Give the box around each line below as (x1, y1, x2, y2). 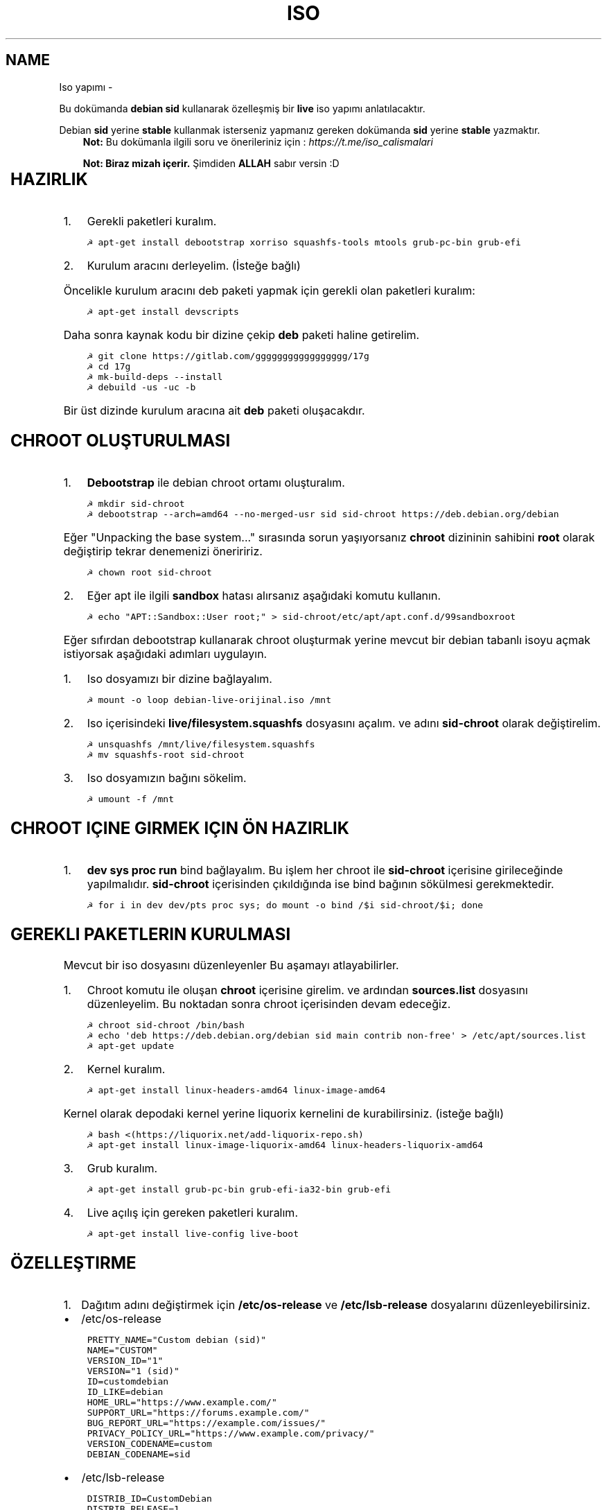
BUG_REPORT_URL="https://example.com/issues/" (87, 1417, 326, 1428)
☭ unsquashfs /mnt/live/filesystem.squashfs (87, 739, 315, 750)
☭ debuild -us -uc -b (87, 381, 196, 392)
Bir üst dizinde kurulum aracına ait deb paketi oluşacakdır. (63, 403, 365, 417)
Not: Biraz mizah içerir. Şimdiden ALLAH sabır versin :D (82, 157, 340, 169)
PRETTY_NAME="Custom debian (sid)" (87, 1334, 267, 1345)
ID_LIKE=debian (87, 1386, 164, 1397)
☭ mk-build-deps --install (87, 371, 223, 382)
